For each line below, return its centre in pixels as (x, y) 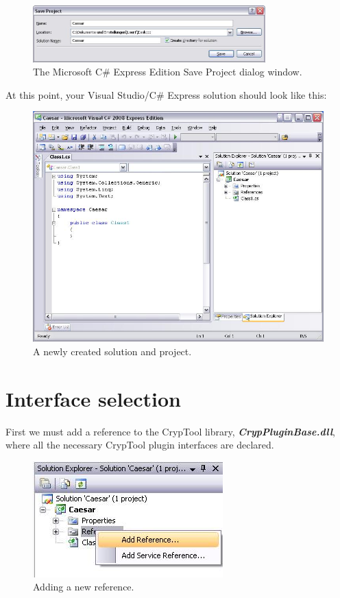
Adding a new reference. (84, 587)
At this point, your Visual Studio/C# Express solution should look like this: (166, 94)
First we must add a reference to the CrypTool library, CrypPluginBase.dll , (170, 431)
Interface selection (93, 398)
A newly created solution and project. (112, 351)
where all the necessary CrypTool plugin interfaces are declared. (140, 445)
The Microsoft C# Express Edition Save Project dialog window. (168, 72)
